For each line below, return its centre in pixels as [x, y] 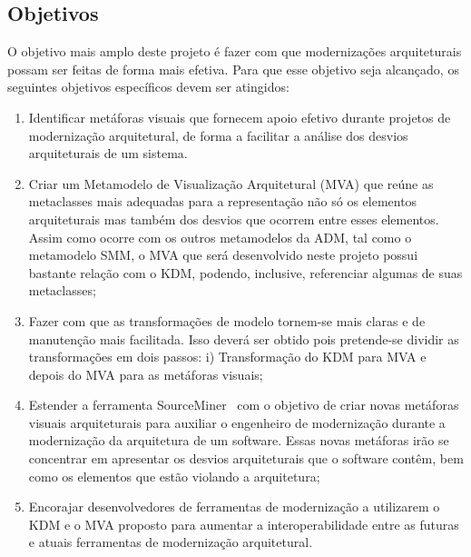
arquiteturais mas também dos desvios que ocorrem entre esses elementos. [234, 219]
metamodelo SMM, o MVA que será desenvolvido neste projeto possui [223, 255]
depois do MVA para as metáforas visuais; [146, 374]
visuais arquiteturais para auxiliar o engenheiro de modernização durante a [237, 422]
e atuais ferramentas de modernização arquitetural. [171, 542]
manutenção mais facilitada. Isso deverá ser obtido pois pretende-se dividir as [244, 338]
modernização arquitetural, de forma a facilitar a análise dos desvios [218, 135]
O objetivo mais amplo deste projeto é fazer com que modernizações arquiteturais [235, 51]
